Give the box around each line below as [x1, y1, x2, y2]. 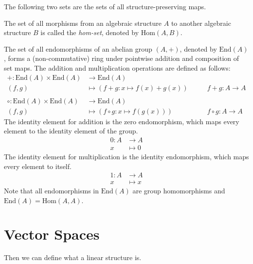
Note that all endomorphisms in [4, 186, 99, 196]
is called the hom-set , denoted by [40, 27, 139, 38]
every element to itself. [4, 161, 72, 171]
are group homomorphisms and [132, 186, 225, 196]
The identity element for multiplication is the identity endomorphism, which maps [4, 151, 249, 161]
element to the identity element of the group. [4, 126, 138, 136]
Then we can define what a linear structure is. [4, 252, 142, 262]
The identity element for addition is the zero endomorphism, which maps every [4, 116, 239, 126]
